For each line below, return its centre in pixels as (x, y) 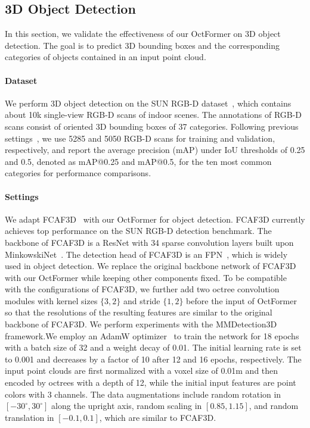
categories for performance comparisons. (78, 173)
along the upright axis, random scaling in (127, 406)
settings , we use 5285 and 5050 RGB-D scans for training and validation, (140, 138)
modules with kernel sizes (51, 300)
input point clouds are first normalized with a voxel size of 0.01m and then (142, 371)
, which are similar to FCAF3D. (158, 417)
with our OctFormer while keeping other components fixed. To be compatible (146, 277)
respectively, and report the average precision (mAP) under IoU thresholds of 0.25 (155, 150)
